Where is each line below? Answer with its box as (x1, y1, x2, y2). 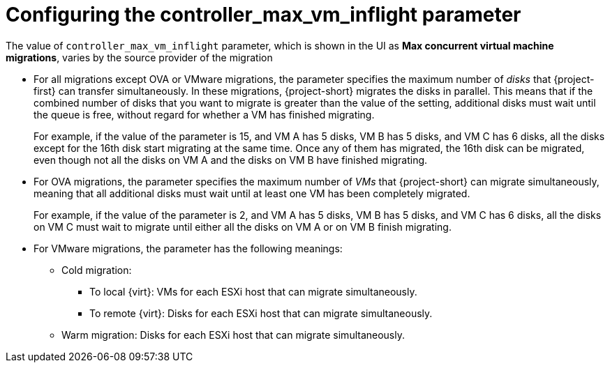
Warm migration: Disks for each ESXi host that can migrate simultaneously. (61, 328, 406, 341)
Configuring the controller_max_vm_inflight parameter (6, 3, 521, 26)
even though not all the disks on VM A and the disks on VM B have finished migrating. (34, 153, 428, 166)
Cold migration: (61, 263, 132, 276)
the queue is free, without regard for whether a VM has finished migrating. (34, 108, 375, 121)
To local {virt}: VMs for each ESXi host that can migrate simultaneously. (89, 285, 417, 298)
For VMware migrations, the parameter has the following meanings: (34, 242, 343, 254)
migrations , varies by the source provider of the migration (6, 51, 273, 63)
